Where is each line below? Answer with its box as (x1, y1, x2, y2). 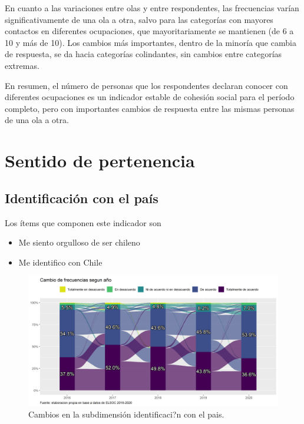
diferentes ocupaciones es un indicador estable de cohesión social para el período (5, 91, 295, 103)
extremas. (5, 59, 39, 71)
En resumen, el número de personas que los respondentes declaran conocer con (5, 79, 288, 91)
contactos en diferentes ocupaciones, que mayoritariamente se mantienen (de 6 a (5, 25, 294, 37)
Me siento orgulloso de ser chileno (18, 236, 140, 249)
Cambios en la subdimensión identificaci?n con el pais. (28, 408, 224, 420)
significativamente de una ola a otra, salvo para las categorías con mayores (5, 13, 273, 25)
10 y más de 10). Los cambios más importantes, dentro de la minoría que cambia (5, 36, 296, 48)
